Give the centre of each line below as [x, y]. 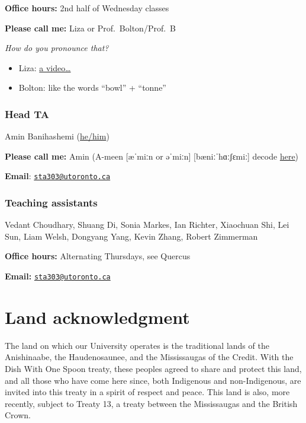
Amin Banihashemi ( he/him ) [57, 136]
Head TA [27, 114]
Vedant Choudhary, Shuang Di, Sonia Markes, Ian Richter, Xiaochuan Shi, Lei [147, 225]
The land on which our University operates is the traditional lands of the [137, 345]
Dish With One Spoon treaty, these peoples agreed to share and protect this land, [153, 368]
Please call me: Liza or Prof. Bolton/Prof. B [90, 28]
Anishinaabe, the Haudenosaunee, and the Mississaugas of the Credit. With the [149, 357]
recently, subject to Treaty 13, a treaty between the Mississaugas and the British [151, 403]
